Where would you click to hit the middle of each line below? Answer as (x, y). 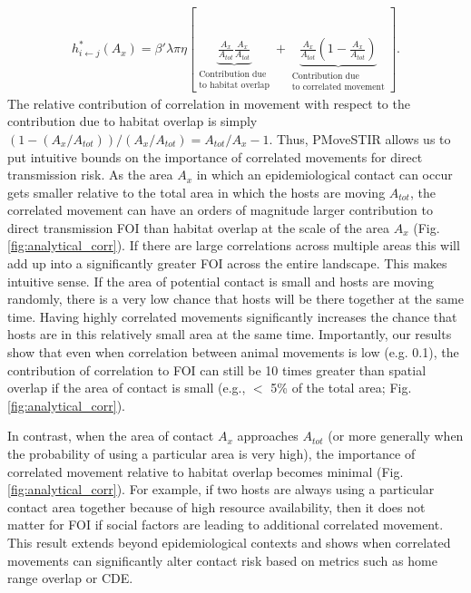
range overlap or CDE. (70, 578)
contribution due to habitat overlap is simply (132, 121)
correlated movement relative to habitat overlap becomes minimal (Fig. (206, 471)
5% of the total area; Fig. (341, 388)
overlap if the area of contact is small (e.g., (127, 388)
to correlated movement (338, 87)
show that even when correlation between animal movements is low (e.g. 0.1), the (233, 352)
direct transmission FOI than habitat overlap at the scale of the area (199, 227)
